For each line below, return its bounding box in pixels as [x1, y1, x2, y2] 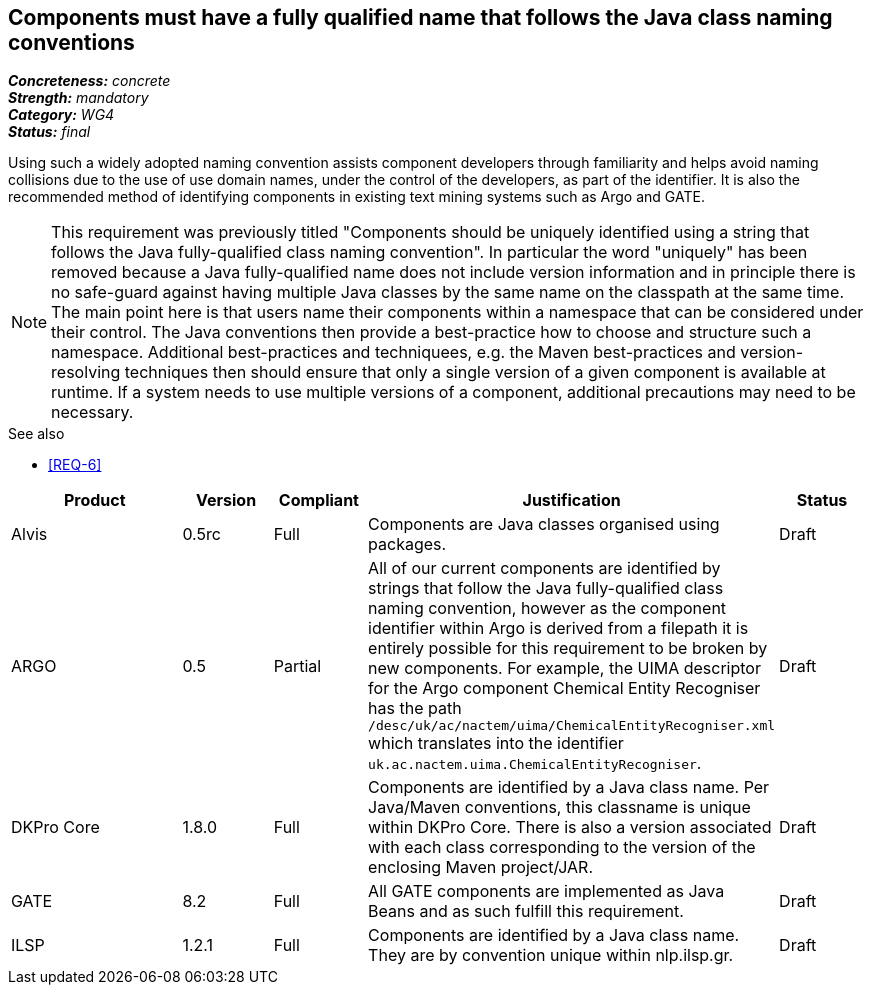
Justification [522, 490, 621, 511]
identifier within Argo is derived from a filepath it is [368, 618, 749, 639]
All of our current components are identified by [368, 558, 721, 579]
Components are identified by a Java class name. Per [368, 777, 770, 798]
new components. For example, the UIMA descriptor [368, 658, 761, 679]
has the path [368, 698, 462, 719]
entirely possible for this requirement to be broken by [368, 638, 768, 659]
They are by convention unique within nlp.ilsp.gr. [368, 945, 734, 966]
